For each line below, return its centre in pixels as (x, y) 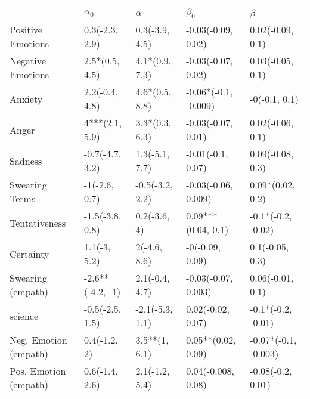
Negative (28, 61)
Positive (26, 30)
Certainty (30, 253)
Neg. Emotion (38, 340)
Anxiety (26, 98)
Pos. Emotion (38, 371)
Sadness (26, 160)
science (24, 316)
